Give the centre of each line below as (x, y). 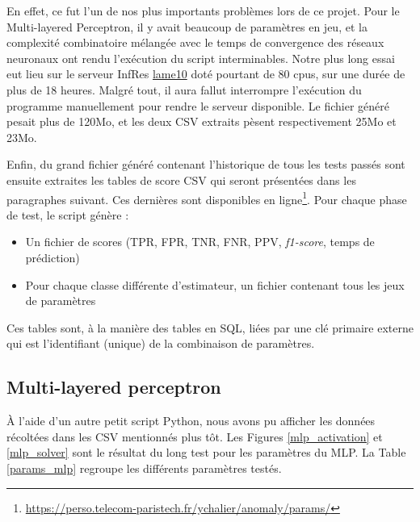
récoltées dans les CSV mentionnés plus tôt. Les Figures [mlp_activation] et (195, 436)
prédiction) (52, 257)
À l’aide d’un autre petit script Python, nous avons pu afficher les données (191, 421)
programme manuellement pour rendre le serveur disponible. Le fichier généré (198, 105)
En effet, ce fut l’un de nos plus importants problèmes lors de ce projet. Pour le (203, 10)
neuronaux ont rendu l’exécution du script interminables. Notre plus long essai (201, 58)
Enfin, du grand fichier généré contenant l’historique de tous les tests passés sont (206, 164)
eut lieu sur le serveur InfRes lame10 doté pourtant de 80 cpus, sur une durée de (206, 74)
